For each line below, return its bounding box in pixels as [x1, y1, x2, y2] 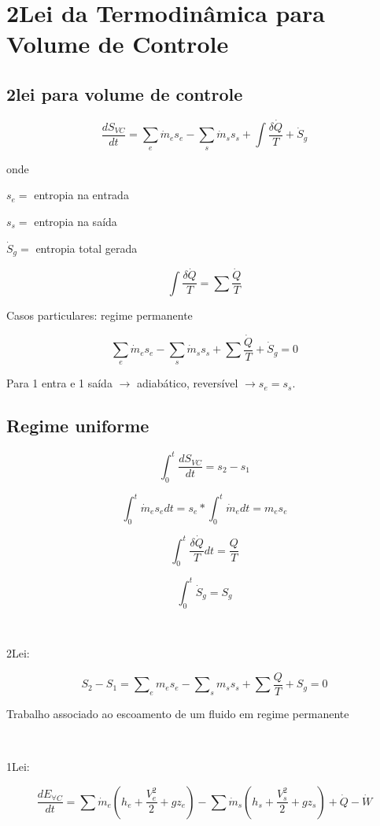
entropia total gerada [35, 239, 138, 256]
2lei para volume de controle [6, 81, 243, 106]
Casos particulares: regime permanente [6, 306, 193, 323]
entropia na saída [34, 213, 117, 230]
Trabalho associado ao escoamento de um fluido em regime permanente [6, 706, 349, 722]
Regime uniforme [6, 413, 149, 438]
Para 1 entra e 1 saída [6, 375, 113, 391]
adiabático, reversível [136, 375, 238, 391]
